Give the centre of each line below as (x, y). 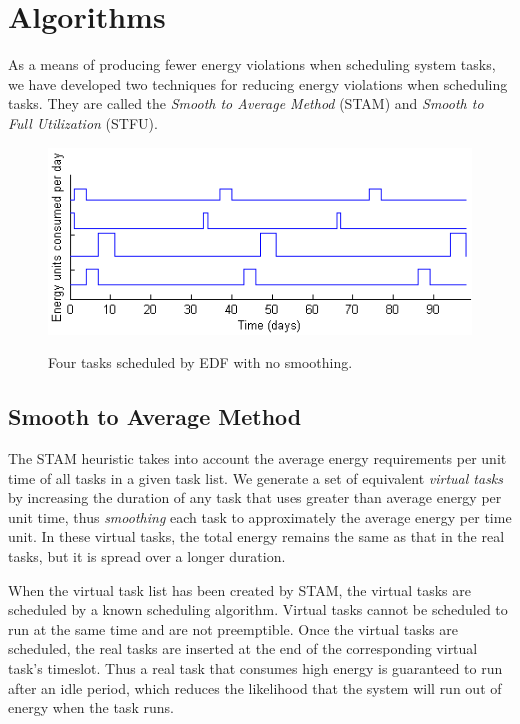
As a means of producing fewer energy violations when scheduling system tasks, (252, 64)
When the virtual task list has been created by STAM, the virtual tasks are (239, 589)
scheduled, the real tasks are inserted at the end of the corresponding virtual (243, 648)
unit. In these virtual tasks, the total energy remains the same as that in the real (256, 536)
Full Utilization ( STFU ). (83, 122)
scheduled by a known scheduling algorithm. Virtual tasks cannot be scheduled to (258, 609)
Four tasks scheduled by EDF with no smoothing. (200, 362)
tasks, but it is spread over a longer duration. (147, 555)
